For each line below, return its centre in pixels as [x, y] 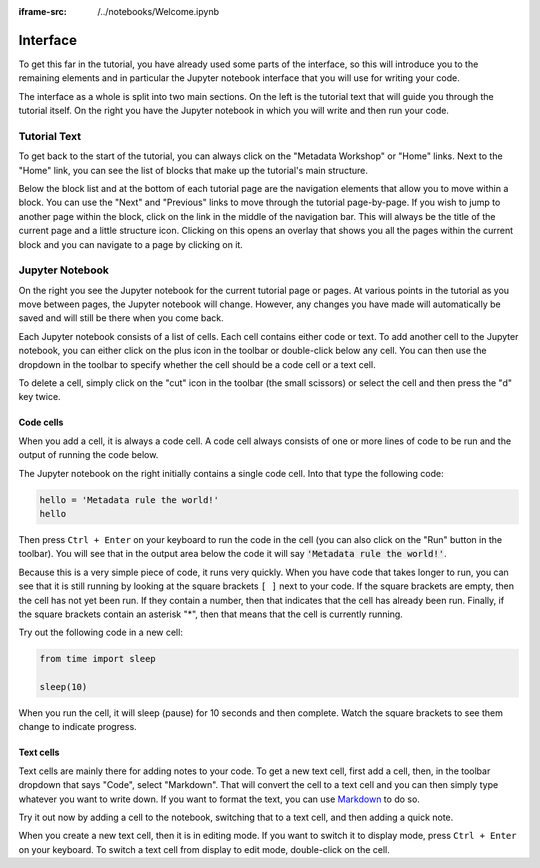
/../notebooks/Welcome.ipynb [158, 11]
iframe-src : [42, 11]
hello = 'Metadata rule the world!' [129, 499]
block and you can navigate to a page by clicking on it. [131, 244]
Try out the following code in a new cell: [101, 632]
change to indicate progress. [77, 727]
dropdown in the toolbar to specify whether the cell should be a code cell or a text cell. [197, 364]
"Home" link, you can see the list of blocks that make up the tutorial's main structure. [193, 170]
